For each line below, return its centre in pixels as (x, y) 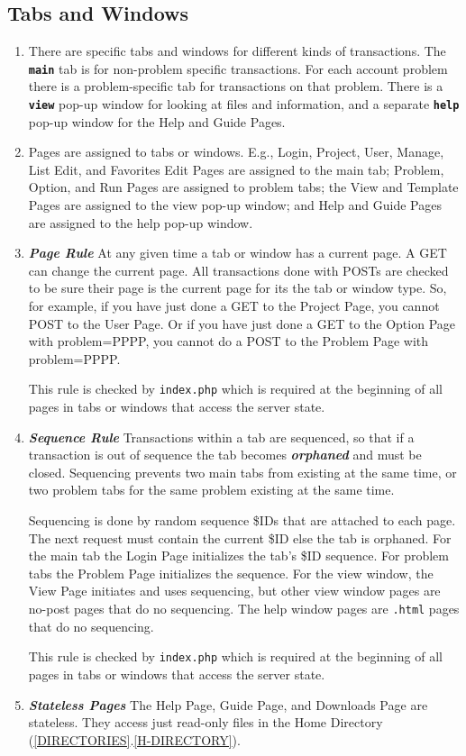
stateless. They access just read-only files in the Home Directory (206, 722)
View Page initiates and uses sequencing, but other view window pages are (234, 591)
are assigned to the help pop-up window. (141, 222)
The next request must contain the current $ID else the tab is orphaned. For (240, 537)
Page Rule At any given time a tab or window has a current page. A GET (238, 253)
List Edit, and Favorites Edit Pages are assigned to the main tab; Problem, (236, 169)
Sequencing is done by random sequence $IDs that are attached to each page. (242, 520)
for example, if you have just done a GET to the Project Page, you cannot (234, 306)
